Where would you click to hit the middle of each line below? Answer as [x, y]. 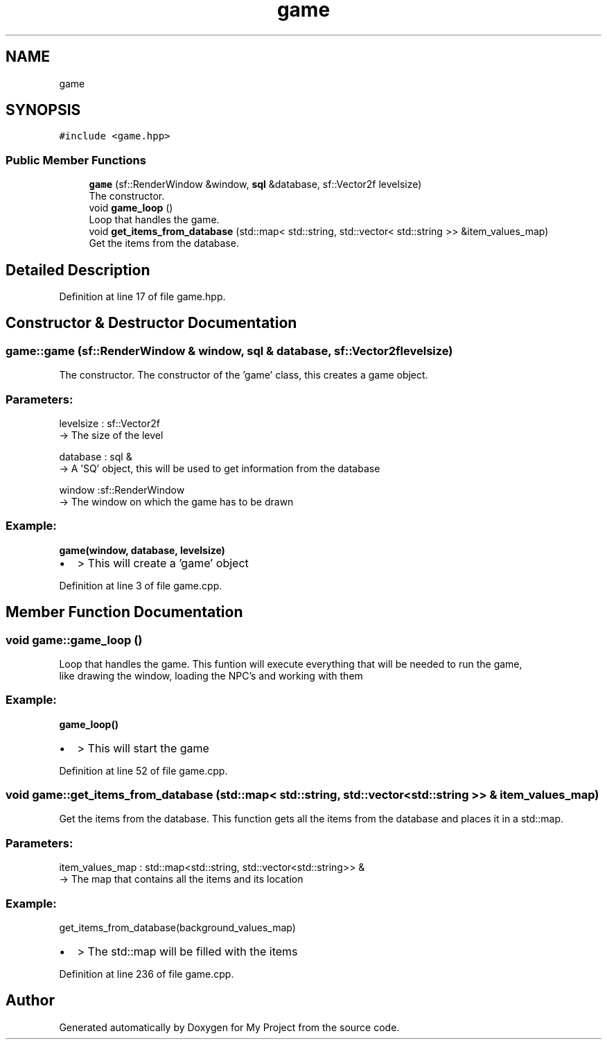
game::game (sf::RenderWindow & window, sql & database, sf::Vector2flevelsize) [229, 351]
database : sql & [96, 457]
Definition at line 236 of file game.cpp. [147, 974]
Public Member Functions [76, 160]
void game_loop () [131, 208]
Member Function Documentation [124, 612]
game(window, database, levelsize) [142, 550]
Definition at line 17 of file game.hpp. [142, 297]
